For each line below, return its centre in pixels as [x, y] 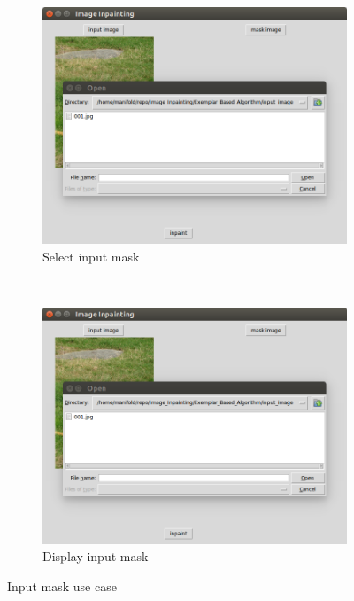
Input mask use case [62, 585]
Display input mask [96, 556]
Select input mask [91, 256]
